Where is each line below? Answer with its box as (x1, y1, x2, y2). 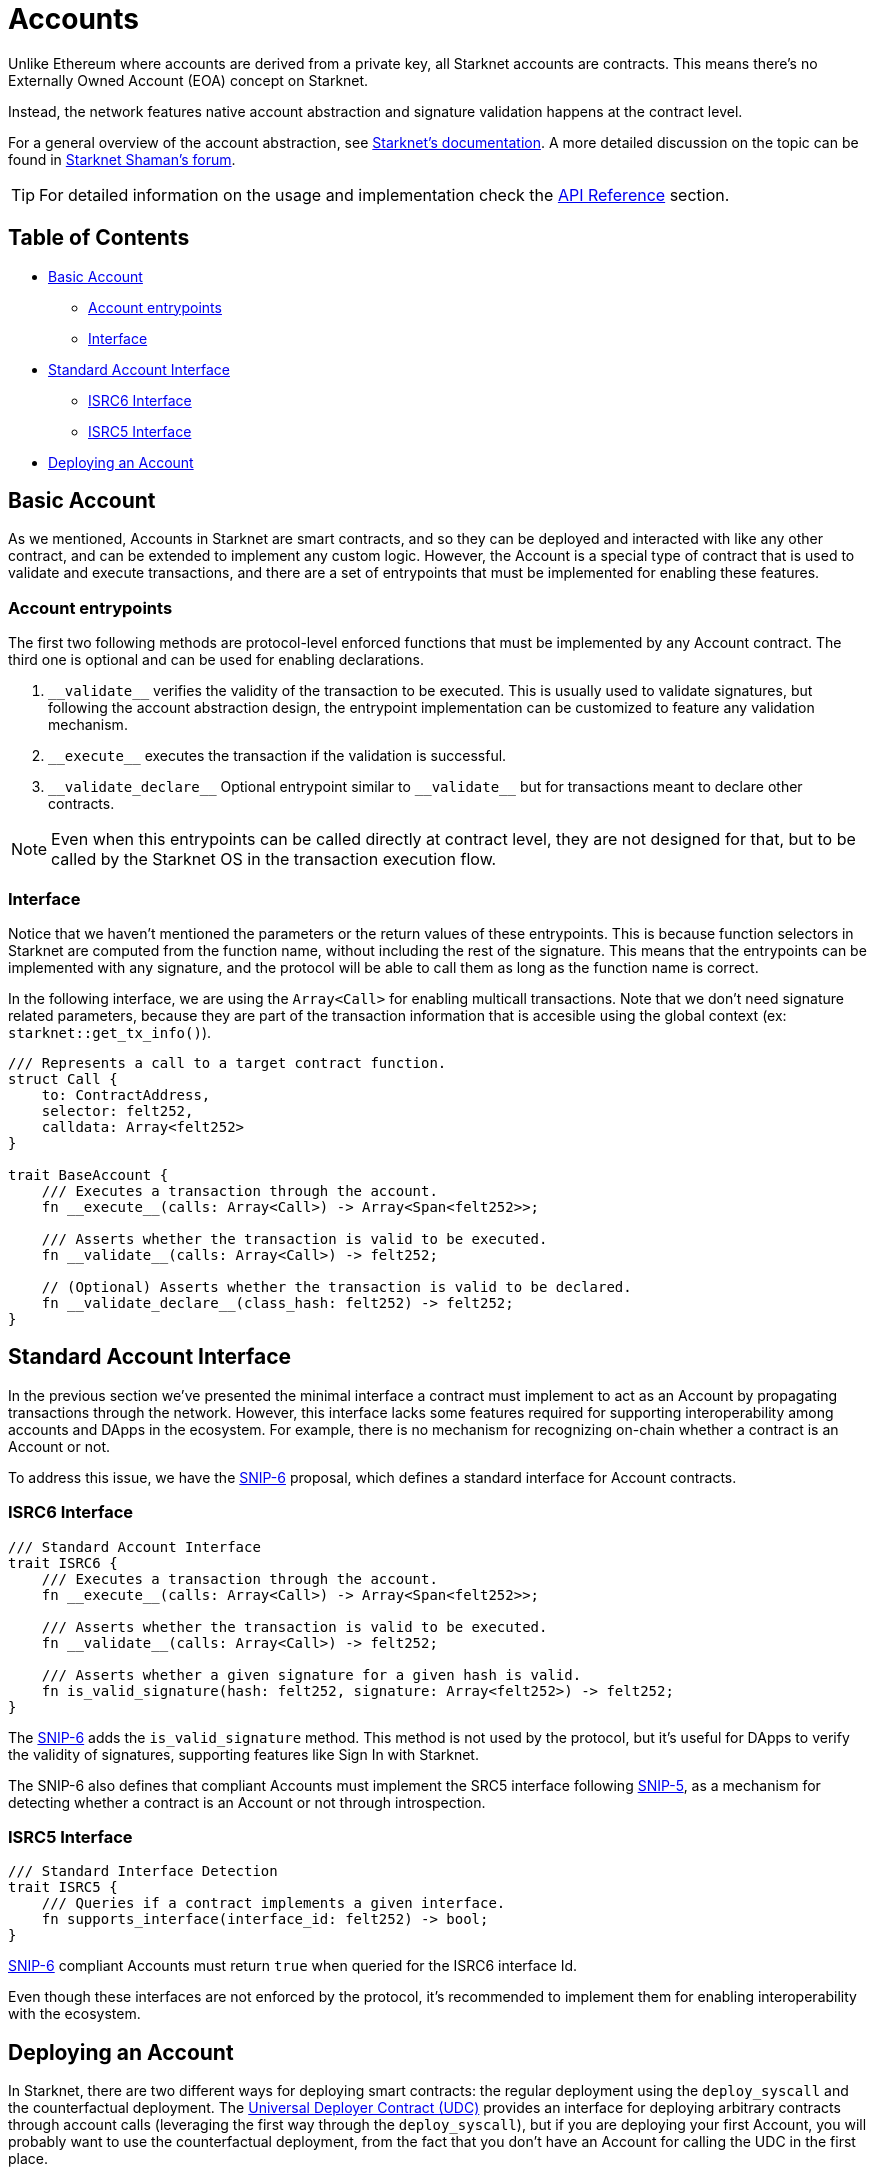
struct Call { (8, 1070, 118, 1087)
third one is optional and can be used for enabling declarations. (8, 651, 424, 669)
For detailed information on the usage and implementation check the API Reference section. (39, 184, 730, 205)
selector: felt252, (41, 1102, 194, 1119)
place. (8, 2150, 49, 2168)
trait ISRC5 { (8, 1879, 118, 1896)
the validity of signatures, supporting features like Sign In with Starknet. (8, 1745, 479, 1763)
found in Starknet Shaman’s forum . (8, 150, 236, 168)
